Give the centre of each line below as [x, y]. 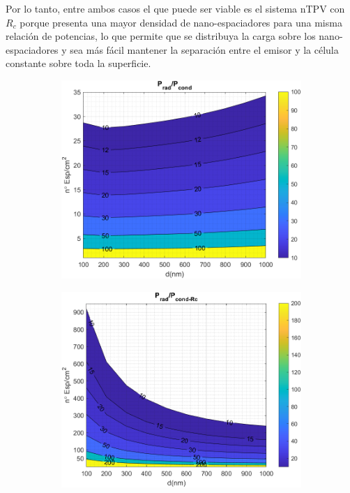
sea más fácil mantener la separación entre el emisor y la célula [204, 49]
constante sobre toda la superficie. [78, 63]
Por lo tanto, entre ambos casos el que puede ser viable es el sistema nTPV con [175, 8]
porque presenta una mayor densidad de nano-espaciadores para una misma [181, 22]
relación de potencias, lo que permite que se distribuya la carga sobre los [161, 36]
